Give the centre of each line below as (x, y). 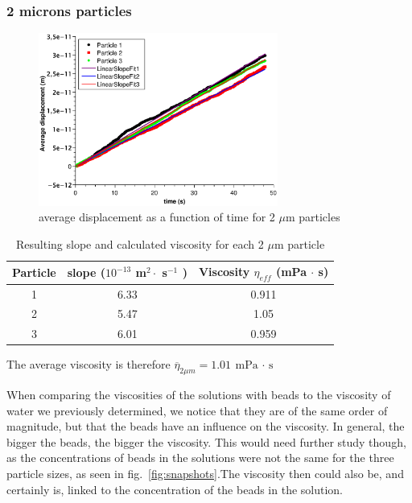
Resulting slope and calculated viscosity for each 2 (140, 243)
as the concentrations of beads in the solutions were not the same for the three (200, 458)
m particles (313, 217)
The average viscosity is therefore (89, 364)
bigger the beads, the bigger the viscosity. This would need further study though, (206, 441)
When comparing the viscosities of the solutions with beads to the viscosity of (199, 395)
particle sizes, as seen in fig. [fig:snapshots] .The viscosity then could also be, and (205, 474)
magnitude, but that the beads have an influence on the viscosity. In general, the (206, 426)
